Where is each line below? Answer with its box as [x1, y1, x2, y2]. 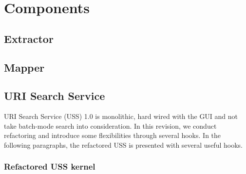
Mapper [4, 59, 45, 75]
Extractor [4, 31, 54, 46]
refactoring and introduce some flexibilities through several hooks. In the [4, 130, 221, 140]
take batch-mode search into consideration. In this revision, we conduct [4, 120, 217, 131]
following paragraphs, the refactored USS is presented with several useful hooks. [4, 139, 243, 150]
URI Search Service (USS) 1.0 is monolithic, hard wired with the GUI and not [4, 111, 238, 121]
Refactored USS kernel [4, 160, 95, 173]
